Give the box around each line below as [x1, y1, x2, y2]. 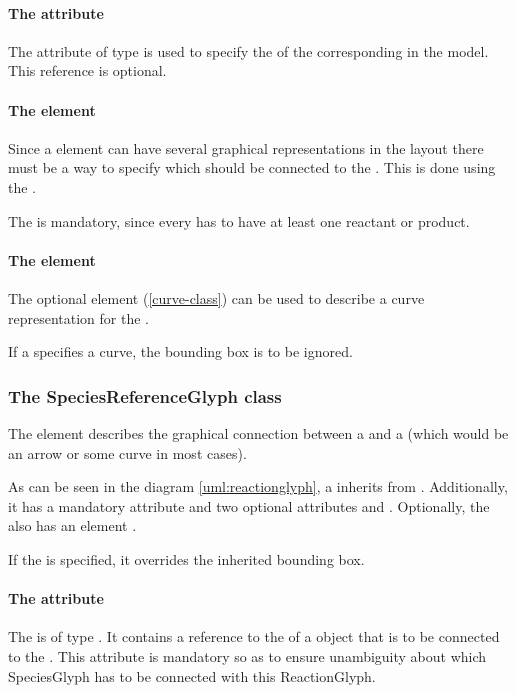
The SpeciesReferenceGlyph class [8, 383, 282, 408]
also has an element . [8, 515, 137, 536]
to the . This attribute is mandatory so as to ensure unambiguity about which [8, 645, 487, 666]
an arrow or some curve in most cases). [8, 442, 247, 463]
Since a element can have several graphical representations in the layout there [8, 137, 484, 158]
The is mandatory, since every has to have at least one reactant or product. [8, 210, 470, 231]
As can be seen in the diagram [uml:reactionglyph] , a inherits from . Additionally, [8, 476, 508, 497]
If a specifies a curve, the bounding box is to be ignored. [8, 341, 353, 362]
